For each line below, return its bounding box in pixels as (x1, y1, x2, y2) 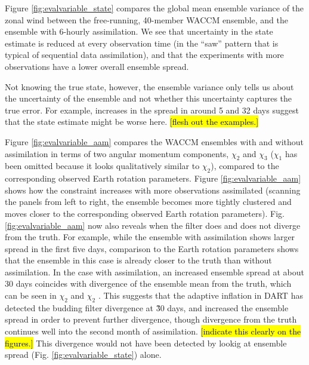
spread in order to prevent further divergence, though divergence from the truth (5, 313, 297, 326)
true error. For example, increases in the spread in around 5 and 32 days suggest (5, 103, 299, 116)
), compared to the (211, 160, 279, 172)
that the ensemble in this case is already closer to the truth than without (5, 254, 272, 266)
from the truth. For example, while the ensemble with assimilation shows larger (5, 231, 295, 243)
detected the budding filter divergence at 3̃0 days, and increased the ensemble (5, 301, 289, 314)
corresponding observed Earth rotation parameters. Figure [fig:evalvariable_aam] (5, 172, 301, 185)
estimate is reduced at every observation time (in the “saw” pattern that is (5, 36, 279, 49)
